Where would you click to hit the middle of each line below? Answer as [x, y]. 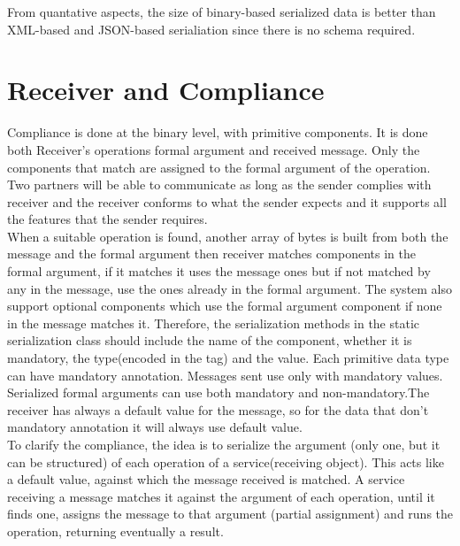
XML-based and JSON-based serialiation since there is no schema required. [211, 29]
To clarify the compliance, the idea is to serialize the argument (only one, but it [224, 444]
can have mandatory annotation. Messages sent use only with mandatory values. [225, 375]
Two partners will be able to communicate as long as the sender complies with [219, 185]
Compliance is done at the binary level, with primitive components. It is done [218, 132]
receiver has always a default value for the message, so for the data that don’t [218, 409]
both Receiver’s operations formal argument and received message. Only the [214, 149]
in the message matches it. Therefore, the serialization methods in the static [214, 323]
